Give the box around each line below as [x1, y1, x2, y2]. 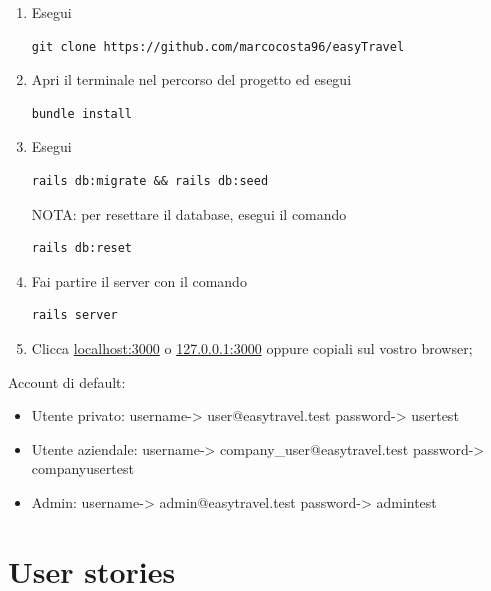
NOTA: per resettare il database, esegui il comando [31, 203, 347, 224]
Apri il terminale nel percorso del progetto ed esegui [31, 69, 352, 90]
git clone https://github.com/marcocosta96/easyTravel [31, 39, 405, 54]
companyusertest [31, 458, 134, 479]
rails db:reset [31, 241, 133, 256]
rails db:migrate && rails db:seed [31, 173, 269, 188]
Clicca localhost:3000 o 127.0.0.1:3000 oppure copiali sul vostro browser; [31, 337, 473, 358]
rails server [31, 308, 118, 323]
